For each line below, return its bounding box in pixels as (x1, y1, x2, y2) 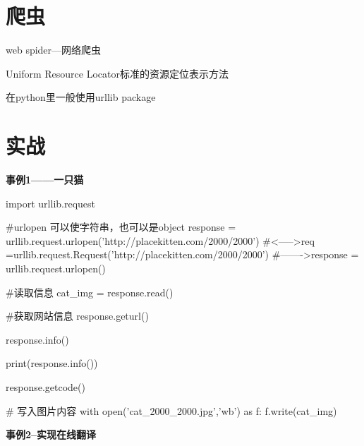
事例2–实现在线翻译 (6, 427, 97, 442)
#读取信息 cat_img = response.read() (6, 284, 174, 299)
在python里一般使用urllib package (6, 90, 156, 104)
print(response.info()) (6, 356, 98, 370)
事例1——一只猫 (6, 172, 84, 187)
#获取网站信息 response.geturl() (6, 308, 149, 323)
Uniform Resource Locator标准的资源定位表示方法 (6, 66, 229, 80)
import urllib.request (6, 195, 96, 210)
